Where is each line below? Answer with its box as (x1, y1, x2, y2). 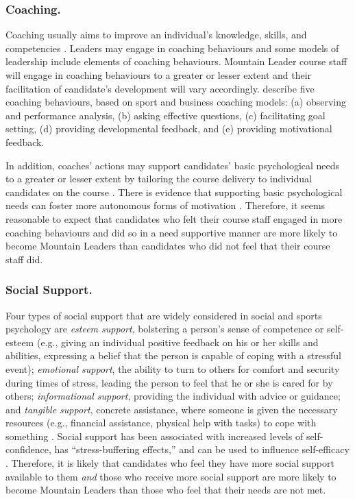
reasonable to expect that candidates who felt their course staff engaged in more (5, 211, 343, 226)
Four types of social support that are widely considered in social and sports (5, 308, 322, 322)
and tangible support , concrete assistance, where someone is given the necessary (5, 402, 338, 416)
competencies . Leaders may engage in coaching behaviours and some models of (5, 40, 339, 55)
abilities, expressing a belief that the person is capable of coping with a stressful (5, 348, 341, 363)
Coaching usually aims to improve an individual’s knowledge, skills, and (5, 27, 307, 42)
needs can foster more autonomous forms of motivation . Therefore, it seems (5, 198, 326, 212)
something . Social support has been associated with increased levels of (5, 428, 304, 443)
